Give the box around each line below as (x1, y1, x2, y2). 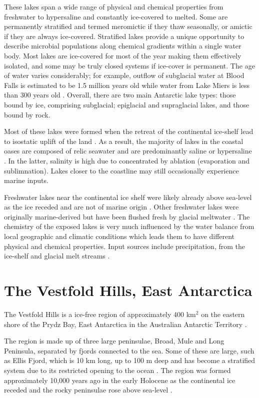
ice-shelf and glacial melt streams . (4, 250, 110, 261)
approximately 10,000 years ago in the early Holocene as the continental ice (4, 374, 235, 385)
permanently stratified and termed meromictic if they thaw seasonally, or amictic (4, 21, 252, 31)
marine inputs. (4, 175, 48, 185)
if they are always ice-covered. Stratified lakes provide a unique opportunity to (4, 30, 244, 41)
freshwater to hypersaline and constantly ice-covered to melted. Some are (4, 11, 228, 21)
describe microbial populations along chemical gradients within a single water (4, 40, 241, 51)
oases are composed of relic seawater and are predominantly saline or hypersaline (4, 145, 252, 156)
